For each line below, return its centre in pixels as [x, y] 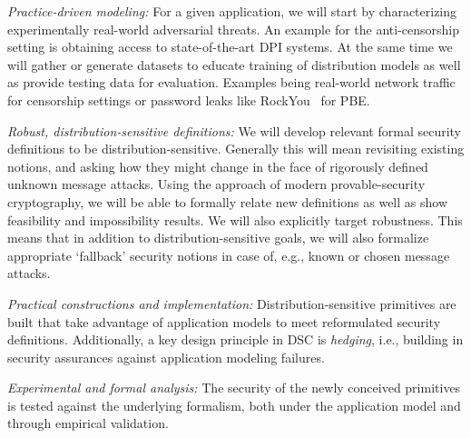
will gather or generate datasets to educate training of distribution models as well [234, 64]
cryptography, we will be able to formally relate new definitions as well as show [227, 201]
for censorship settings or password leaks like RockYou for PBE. [189, 100]
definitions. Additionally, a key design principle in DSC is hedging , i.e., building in [235, 339]
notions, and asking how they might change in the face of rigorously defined [218, 166]
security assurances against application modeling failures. [166, 357]
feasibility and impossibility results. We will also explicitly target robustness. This [235, 219]
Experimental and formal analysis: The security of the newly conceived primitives [234, 388]
